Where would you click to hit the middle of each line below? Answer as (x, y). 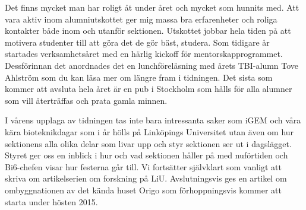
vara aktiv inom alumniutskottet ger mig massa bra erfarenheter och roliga (141, 19)
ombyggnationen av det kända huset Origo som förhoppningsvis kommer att (143, 190)
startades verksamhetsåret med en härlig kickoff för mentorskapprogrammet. (144, 54)
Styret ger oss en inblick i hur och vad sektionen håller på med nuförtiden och (146, 155)
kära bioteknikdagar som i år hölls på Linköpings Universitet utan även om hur (149, 131)
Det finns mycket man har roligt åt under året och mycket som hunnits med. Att (152, 7)
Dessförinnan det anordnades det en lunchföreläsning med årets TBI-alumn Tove (152, 65)
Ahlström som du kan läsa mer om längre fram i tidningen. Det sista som (139, 77)
